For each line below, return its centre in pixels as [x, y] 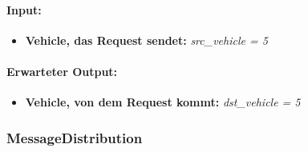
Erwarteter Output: [62, 71]
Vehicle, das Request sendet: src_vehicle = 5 [146, 40]
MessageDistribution [75, 137]
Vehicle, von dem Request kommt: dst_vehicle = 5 [163, 102]
